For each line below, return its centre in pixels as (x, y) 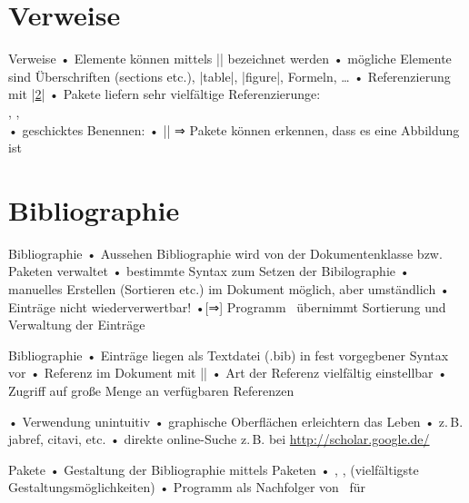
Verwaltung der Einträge (77, 325)
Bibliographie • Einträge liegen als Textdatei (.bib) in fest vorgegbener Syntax (229, 355)
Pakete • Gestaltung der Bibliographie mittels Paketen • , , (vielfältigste (214, 469)
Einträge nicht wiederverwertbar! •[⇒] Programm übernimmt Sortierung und (227, 306)
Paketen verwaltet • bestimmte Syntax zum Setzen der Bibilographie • (209, 271)
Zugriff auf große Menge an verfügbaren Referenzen (151, 390)
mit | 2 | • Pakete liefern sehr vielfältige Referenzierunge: (165, 94)
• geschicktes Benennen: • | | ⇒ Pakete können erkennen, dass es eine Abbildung (234, 129)
